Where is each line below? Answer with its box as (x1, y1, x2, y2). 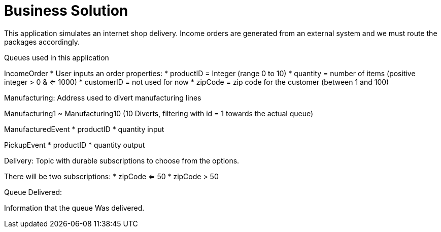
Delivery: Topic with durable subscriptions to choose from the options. (4, 156, 240, 165)
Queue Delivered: (4, 187, 62, 196)
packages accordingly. (4, 37, 80, 46)
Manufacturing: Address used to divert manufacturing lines (4, 93, 201, 102)
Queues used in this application (4, 53, 109, 62)
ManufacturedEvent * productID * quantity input (4, 124, 164, 134)
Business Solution (4, 2, 128, 19)
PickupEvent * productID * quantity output (4, 140, 145, 149)
